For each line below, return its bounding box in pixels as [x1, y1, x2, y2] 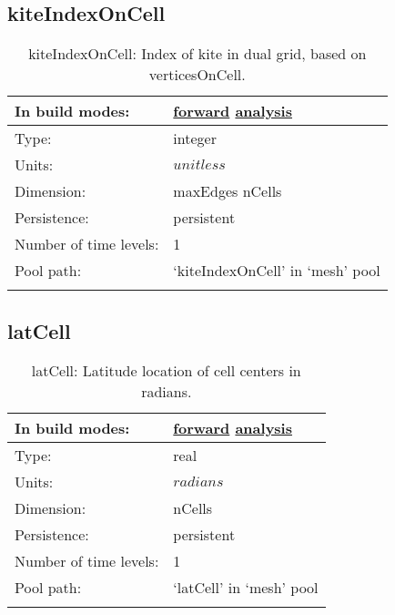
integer [173, 128, 217, 149]
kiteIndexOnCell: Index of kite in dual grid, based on [28, 43, 367, 65]
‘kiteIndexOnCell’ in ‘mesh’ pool [173, 260, 380, 282]
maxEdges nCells [173, 180, 282, 202]
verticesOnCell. [148, 64, 246, 86]
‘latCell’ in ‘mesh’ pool [173, 577, 319, 599]
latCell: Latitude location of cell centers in [31, 360, 301, 382]
